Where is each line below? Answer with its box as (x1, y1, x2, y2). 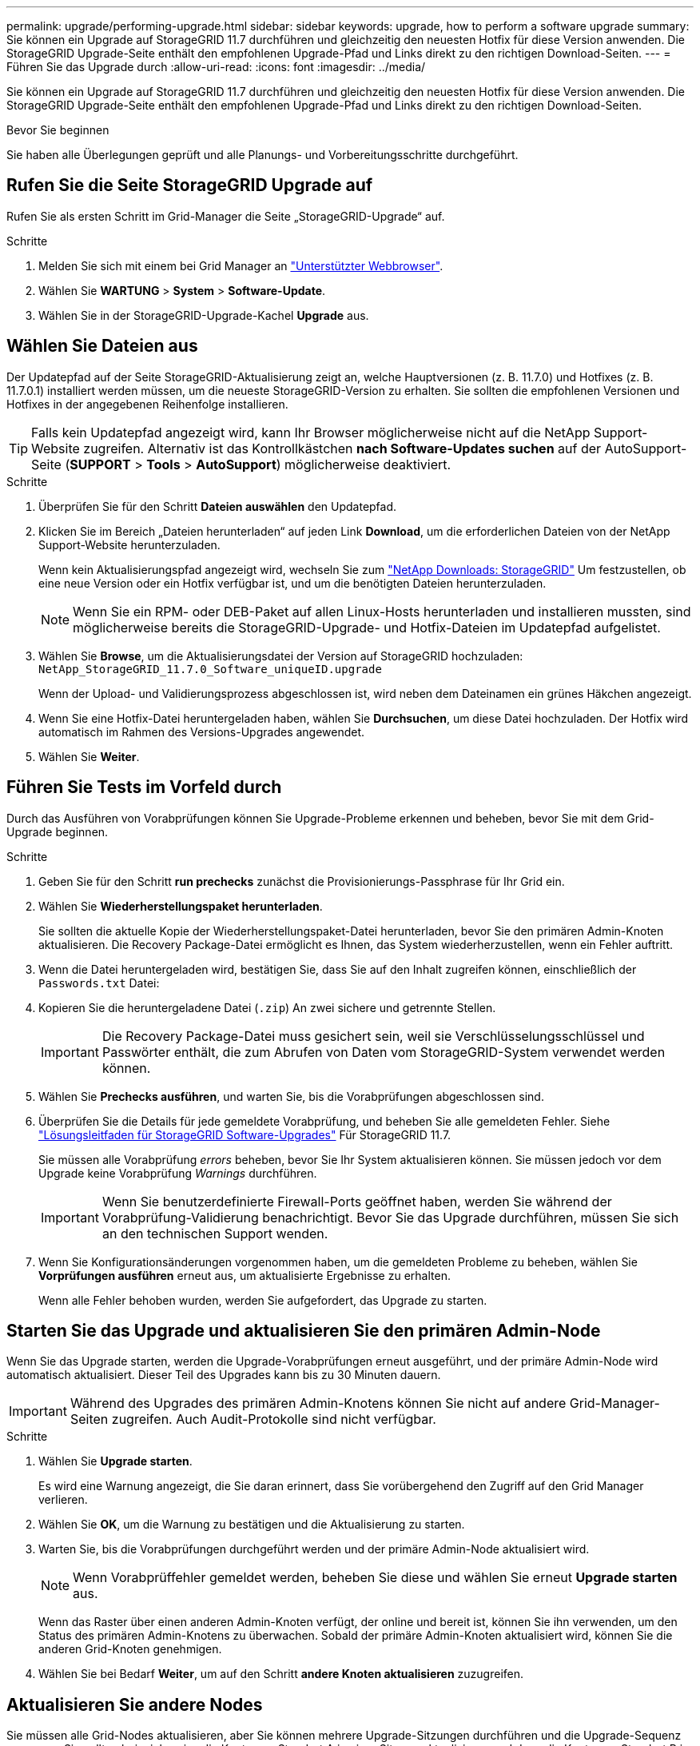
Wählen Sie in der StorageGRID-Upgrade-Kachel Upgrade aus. (38, 308, 369, 322)
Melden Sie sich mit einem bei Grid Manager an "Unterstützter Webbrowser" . (38, 258, 443, 273)
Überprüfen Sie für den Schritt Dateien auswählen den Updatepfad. (38, 499, 397, 513)
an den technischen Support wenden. (101, 1225, 328, 1242)
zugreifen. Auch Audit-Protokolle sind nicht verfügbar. (111, 1411, 436, 1428)
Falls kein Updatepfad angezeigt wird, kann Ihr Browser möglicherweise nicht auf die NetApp (31, 424, 591, 440)
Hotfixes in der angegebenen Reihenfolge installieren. (6, 397, 288, 411)
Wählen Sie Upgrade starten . (38, 1454, 193, 1469)
